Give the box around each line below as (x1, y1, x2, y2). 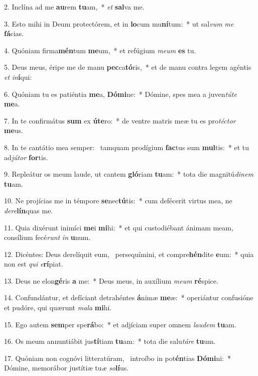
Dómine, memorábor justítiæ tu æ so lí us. (4, 362, 129, 373)
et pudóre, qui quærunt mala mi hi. (4, 302, 112, 313)
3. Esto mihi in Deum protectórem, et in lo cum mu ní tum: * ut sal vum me (4, 18, 234, 29)
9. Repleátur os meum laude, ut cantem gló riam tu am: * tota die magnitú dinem (4, 169, 253, 179)
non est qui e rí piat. (4, 259, 63, 269)
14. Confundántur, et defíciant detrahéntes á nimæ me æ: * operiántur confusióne (4, 292, 253, 303)
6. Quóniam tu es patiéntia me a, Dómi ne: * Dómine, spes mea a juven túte (4, 88, 237, 99)
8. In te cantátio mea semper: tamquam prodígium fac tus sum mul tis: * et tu (4, 142, 249, 152)
